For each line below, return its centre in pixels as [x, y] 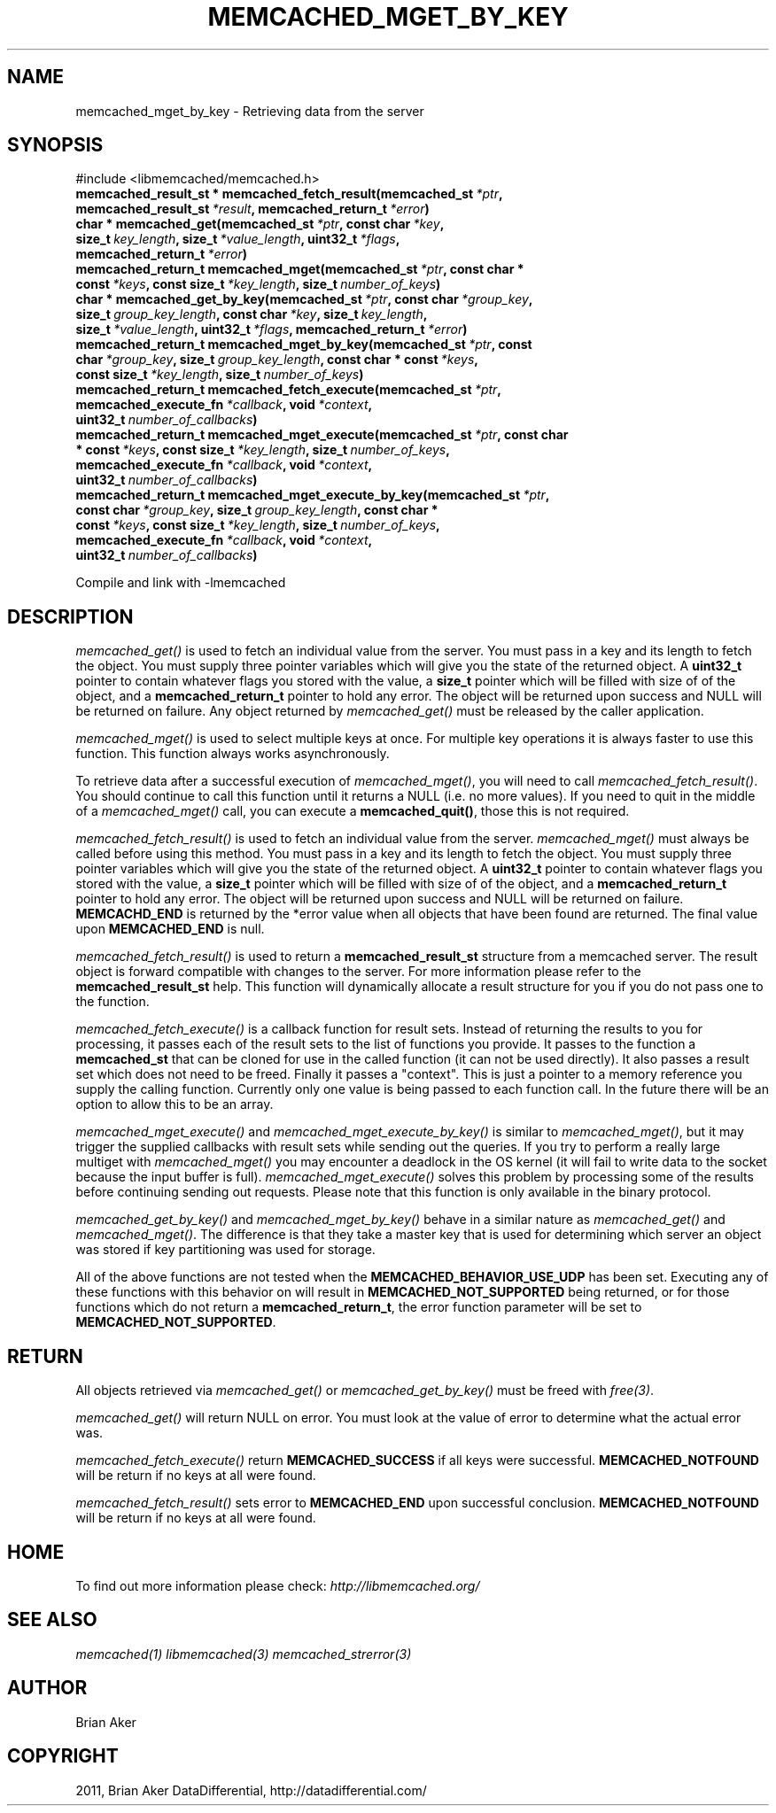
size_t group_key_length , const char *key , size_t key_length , [252, 314]
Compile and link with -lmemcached [181, 583]
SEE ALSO [52, 1620]
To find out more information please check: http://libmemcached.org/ [278, 1585]
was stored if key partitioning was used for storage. [225, 1250]
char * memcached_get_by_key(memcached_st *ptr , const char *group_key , [304, 299]
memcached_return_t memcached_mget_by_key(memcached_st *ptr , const [304, 345]
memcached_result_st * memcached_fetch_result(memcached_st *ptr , [289, 194]
